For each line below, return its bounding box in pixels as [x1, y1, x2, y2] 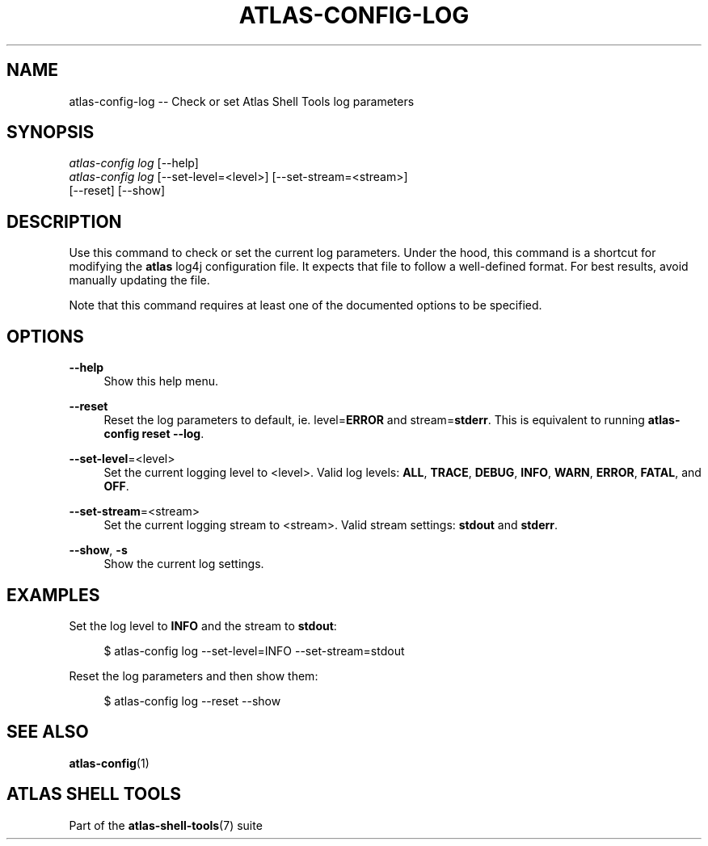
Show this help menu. [103, 374, 219, 389]
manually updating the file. [69, 273, 210, 288]
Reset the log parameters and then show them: [69, 668, 318, 683]
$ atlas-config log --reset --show [103, 693, 281, 708]
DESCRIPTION [6, 211, 122, 232]
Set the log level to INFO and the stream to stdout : [69, 618, 337, 633]
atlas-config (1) [69, 756, 150, 770]
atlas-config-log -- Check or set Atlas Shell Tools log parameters [69, 94, 415, 108]
